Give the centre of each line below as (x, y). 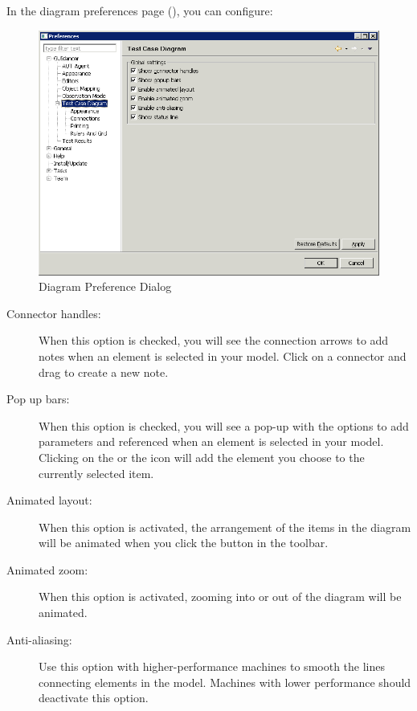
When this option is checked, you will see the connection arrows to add (214, 340)
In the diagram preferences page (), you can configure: (140, 10)
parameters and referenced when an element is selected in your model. (211, 441)
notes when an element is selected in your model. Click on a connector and (223, 355)
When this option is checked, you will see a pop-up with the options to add (224, 425)
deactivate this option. (94, 698)
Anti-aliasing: (39, 639)
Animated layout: (49, 500)
